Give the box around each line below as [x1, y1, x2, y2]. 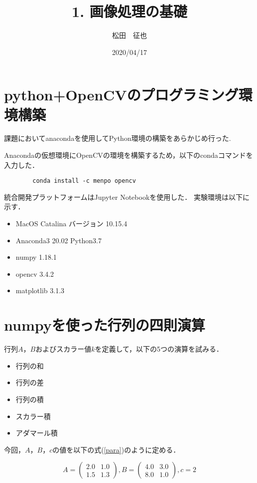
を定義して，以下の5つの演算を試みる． [95, 344, 224, 354]
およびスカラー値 [35, 344, 92, 354]
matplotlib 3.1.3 [15, 285, 65, 296]
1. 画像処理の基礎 [72, 1, 187, 21]
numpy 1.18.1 [15, 252, 57, 262]
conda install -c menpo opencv [32, 177, 136, 185]
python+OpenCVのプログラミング [4, 84, 239, 105]
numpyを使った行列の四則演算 [4, 315, 205, 335]
